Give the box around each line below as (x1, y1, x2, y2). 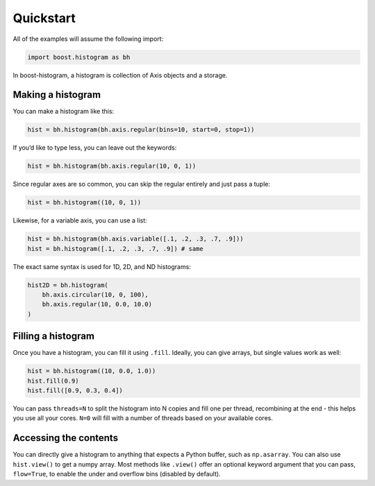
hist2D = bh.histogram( (27, 281, 109, 289)
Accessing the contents (12, 432, 118, 444)
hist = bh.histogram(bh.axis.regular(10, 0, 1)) (27, 162, 197, 170)
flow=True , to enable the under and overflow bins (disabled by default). (12, 470, 222, 478)
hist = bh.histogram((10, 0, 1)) (27, 198, 142, 207)
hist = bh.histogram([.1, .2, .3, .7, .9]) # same (27, 245, 204, 252)
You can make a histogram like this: (12, 107, 115, 116)
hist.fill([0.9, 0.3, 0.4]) (27, 387, 123, 394)
